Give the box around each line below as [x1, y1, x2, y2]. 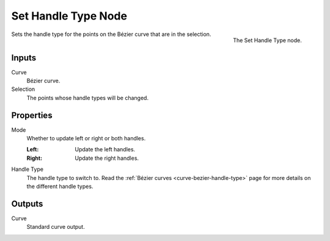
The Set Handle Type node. [233, 37, 302, 44]
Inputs [11, 52, 37, 63]
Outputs [11, 198, 43, 209]
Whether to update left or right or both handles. [26, 135, 146, 142]
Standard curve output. [26, 223, 85, 231]
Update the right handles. [75, 154, 139, 162]
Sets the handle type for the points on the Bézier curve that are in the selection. [11, 31, 211, 38]
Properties [11, 110, 53, 120]
